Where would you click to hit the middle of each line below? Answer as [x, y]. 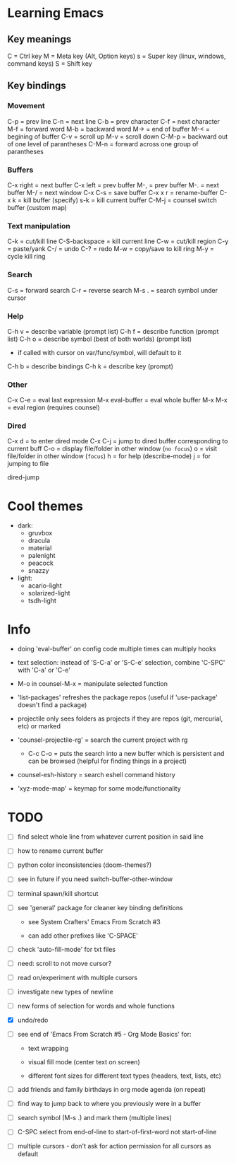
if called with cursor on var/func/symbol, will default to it [99, 352]
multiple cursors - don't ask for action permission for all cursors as [114, 1146]
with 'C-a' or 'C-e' [44, 670]
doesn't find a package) [52, 705]
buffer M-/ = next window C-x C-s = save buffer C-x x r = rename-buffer [113, 192]
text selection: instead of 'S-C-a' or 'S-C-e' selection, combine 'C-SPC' [121, 663]
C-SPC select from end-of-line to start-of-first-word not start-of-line [117, 1132]
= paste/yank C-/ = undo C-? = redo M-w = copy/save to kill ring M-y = [111, 249]
